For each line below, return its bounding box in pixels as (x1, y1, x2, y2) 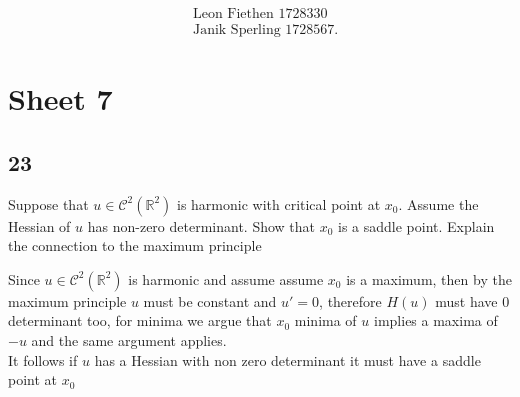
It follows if (8, 349, 78, 370)
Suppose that (8, 193, 89, 214)
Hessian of (8, 215, 71, 236)
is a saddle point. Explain (338, 215, 495, 236)
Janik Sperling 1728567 (192, 23, 335, 38)
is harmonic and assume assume (128, 268, 324, 289)
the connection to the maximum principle (8, 235, 262, 256)
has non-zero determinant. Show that (87, 215, 315, 236)
